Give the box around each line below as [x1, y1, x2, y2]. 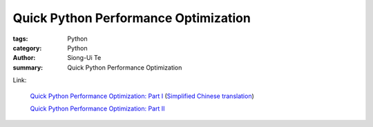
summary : [12, 63, 44, 72]
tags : [12, 35, 28, 43]
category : [12, 43, 42, 52]
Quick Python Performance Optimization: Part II [30, 104, 165, 113]
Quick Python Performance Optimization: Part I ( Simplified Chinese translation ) [30, 92, 255, 100]
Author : [12, 54, 36, 62]
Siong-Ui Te [67, 54, 102, 62]
